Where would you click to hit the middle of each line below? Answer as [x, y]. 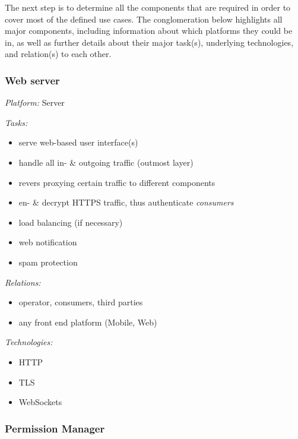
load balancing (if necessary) [71, 222]
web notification [48, 242]
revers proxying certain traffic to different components [117, 182]
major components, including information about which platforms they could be [149, 31]
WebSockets [40, 402]
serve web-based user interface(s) [78, 142]
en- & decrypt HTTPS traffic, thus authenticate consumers [126, 202]
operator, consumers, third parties [81, 302]
